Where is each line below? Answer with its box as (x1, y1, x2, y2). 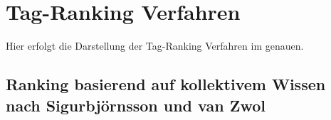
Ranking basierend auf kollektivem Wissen (6, 73, 326, 95)
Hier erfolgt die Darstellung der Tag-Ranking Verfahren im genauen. (6, 38, 304, 53)
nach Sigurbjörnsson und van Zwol (6, 94, 266, 116)
